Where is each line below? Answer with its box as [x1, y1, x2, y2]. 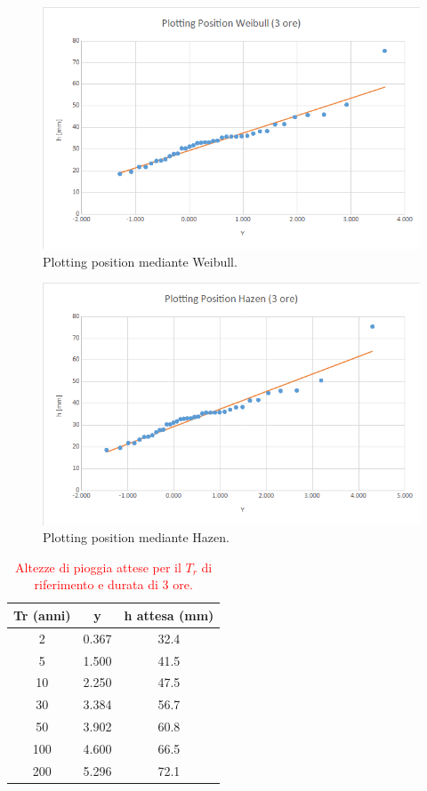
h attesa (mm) [124, 605, 214, 624]
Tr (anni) [13, 605, 71, 624]
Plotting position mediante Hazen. [43, 528, 230, 547]
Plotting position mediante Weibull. [43, 252, 238, 270]
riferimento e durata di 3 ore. [34, 575, 193, 594]
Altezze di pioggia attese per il [15, 557, 181, 576]
